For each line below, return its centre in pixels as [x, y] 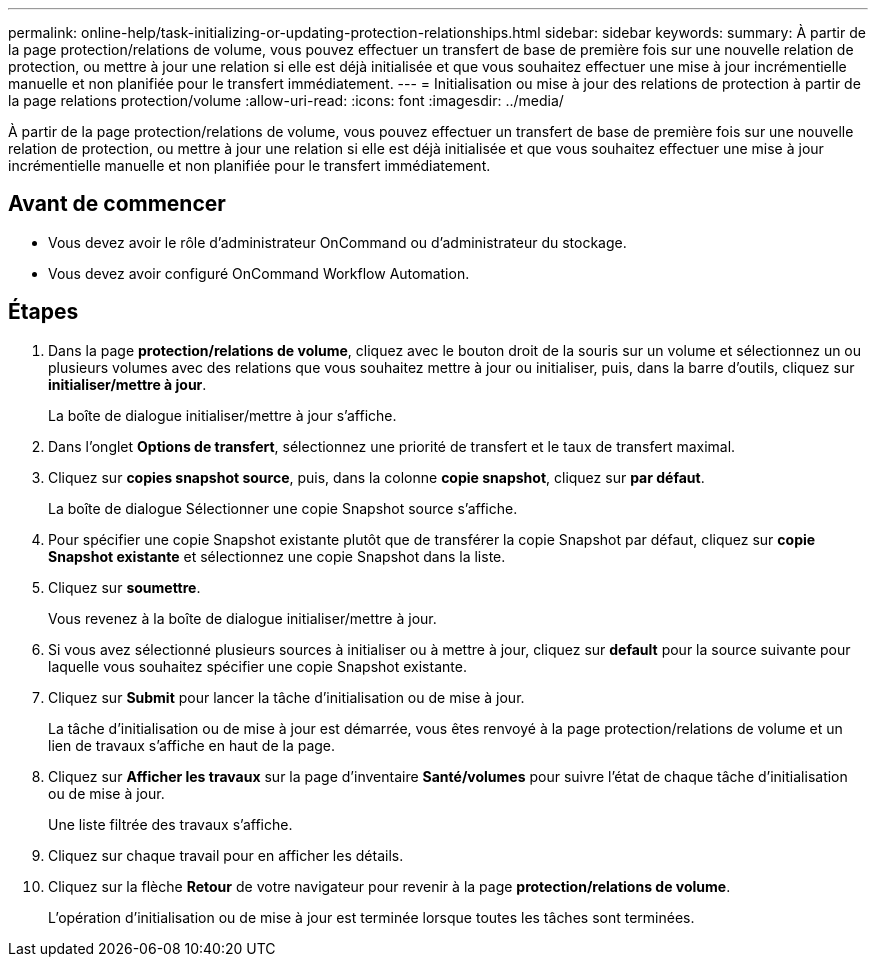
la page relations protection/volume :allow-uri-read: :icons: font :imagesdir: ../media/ [286, 100]
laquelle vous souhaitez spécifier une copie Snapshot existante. [257, 666]
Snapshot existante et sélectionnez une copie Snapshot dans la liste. [277, 556]
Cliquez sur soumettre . [124, 587]
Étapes [43, 312]
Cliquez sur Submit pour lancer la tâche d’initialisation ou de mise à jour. [286, 697]
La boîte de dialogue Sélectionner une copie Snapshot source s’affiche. [283, 508]
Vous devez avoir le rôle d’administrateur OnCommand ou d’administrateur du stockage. [337, 242]
